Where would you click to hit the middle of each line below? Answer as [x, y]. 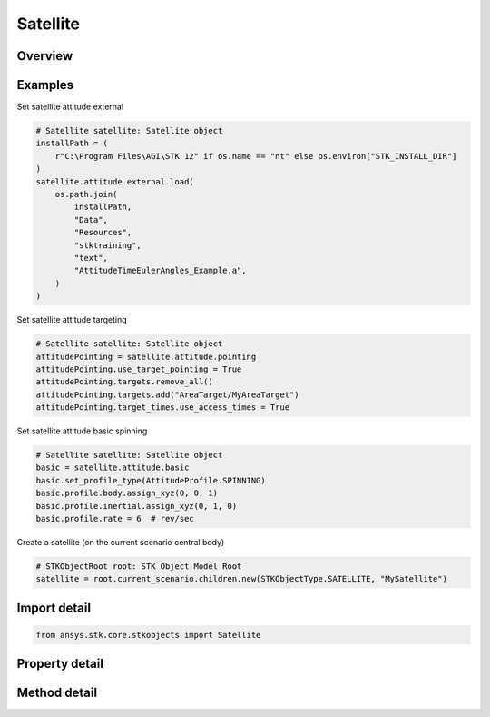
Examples [45, 85]
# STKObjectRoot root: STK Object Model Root [139, 566]
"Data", [91, 219]
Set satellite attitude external [70, 107]
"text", [91, 258]
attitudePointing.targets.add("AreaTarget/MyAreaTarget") [167, 394]
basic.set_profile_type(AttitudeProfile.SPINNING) [151, 480]
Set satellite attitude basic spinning [82, 431]
